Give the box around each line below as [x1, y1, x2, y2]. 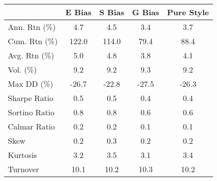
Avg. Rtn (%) [8, 50, 55, 61]
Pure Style [167, 6, 209, 18]
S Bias [99, 6, 124, 18]
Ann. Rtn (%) [8, 21, 56, 32]
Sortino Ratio [8, 106, 55, 118]
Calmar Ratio [8, 121, 55, 132]
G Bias [132, 6, 159, 18]
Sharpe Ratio [8, 92, 54, 103]
